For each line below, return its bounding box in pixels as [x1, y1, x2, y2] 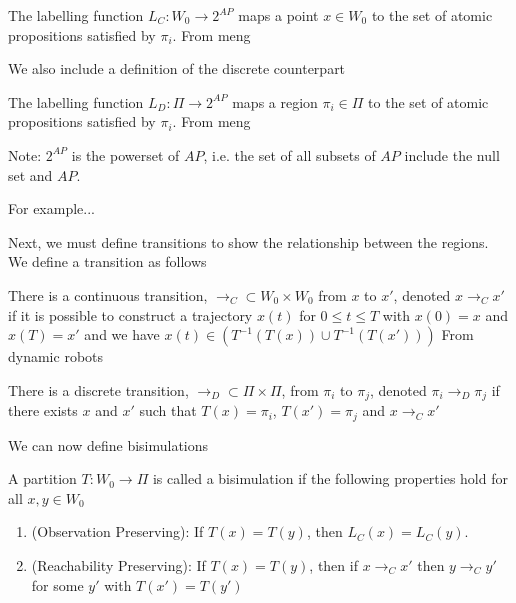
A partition [8, 468, 77, 489]
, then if [309, 555, 358, 575]
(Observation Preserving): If [31, 521, 204, 542]
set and [8, 164, 53, 185]
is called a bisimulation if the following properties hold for [152, 468, 508, 489]
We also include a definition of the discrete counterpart [8, 58, 346, 79]
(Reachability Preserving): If [31, 555, 206, 575]
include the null [404, 144, 500, 165]
